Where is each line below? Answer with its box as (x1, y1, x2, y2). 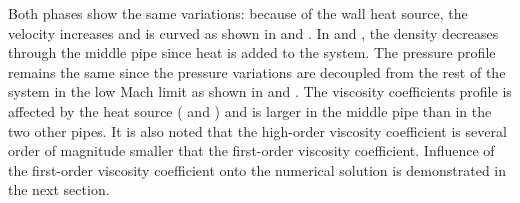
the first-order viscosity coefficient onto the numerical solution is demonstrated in (8, 159, 507, 180)
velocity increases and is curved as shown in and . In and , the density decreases (8, 22, 499, 43)
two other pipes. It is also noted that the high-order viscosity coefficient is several (8, 120, 507, 141)
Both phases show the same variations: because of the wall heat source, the (8, 3, 468, 23)
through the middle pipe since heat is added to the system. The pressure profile (8, 42, 496, 63)
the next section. (8, 179, 110, 200)
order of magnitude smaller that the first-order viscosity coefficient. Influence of (8, 140, 495, 161)
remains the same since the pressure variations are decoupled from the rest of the (8, 61, 506, 82)
